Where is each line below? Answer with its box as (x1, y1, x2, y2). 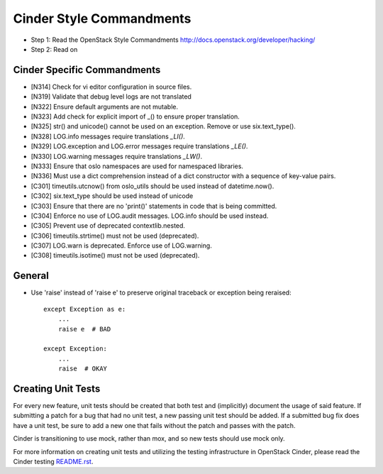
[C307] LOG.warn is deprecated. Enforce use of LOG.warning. (30, 241, 212, 250)
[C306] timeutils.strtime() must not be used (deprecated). (30, 231, 199, 240)
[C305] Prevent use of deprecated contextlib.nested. (30, 221, 186, 230)
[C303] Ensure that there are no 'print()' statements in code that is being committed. (30, 202, 277, 210)
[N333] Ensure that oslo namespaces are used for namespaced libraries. (30, 162, 244, 170)
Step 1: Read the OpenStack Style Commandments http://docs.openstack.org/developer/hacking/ (30, 35, 316, 44)
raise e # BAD (57, 325, 111, 333)
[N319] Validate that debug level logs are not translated (30, 92, 191, 101)
